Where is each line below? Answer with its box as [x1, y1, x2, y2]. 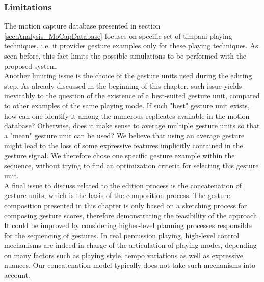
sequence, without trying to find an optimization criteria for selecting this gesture [4, 160, 259, 171]
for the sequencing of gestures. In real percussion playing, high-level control [4, 230, 240, 240]
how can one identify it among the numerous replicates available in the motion [4, 110, 250, 121]
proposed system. [4, 60, 58, 71]
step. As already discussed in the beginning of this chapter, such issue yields [4, 80, 242, 91]
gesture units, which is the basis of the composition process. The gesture [4, 190, 230, 201]
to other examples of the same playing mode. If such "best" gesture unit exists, [4, 100, 250, 110]
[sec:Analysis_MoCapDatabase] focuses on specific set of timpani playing [4, 30, 232, 41]
